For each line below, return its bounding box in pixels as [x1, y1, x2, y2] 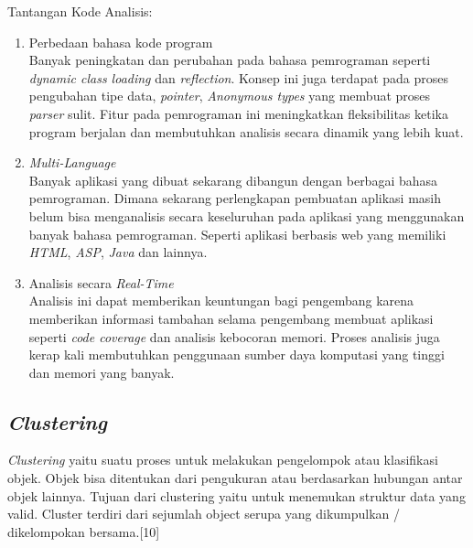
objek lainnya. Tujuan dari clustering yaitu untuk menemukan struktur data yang [7, 486, 466, 505]
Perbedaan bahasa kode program [28, 32, 213, 51]
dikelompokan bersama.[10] [7, 521, 160, 541]
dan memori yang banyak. [28, 362, 175, 381]
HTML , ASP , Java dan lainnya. [28, 242, 208, 262]
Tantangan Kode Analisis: [7, 2, 153, 20]
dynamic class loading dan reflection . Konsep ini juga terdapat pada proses [28, 68, 449, 87]
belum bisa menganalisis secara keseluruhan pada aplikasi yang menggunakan [28, 206, 465, 225]
